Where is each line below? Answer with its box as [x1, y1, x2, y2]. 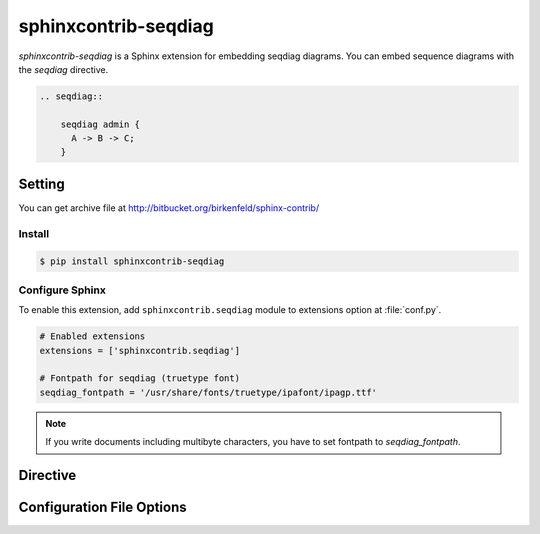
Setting [18, 175, 65, 192]
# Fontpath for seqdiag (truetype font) [39, 373, 240, 384]
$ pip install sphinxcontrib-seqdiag [39, 255, 225, 267]
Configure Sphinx [18, 283, 107, 297]
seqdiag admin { [60, 118, 140, 130]
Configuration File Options [18, 499, 187, 516]
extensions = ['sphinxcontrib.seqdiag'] [39, 345, 240, 356]
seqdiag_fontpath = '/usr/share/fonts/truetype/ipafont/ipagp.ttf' [39, 386, 378, 398]
